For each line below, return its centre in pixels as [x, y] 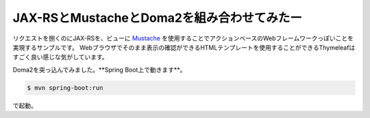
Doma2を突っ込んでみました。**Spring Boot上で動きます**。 [99, 70]
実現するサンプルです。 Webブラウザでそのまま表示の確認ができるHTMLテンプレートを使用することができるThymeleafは [184, 47]
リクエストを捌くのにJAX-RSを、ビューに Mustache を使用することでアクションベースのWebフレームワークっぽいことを [183, 38]
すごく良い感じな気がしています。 [61, 57]
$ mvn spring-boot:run [65, 88]
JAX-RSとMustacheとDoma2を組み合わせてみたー [158, 18]
